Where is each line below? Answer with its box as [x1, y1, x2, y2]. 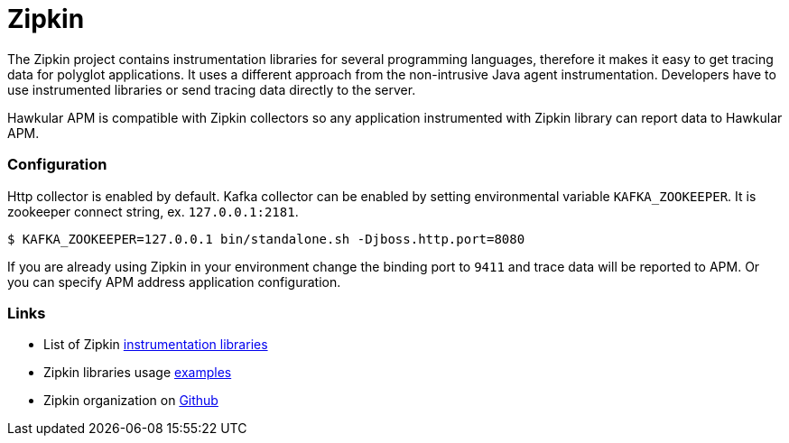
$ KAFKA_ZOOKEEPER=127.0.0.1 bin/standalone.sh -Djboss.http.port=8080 [7, 231, 525, 246]
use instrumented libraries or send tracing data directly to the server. [7, 81, 416, 97]
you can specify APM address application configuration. [7, 273, 341, 290]
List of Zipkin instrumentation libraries [43, 337, 268, 353]
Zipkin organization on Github [43, 392, 218, 409]
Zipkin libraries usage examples [43, 365, 232, 381]
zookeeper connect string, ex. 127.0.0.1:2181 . [7, 203, 299, 219]
